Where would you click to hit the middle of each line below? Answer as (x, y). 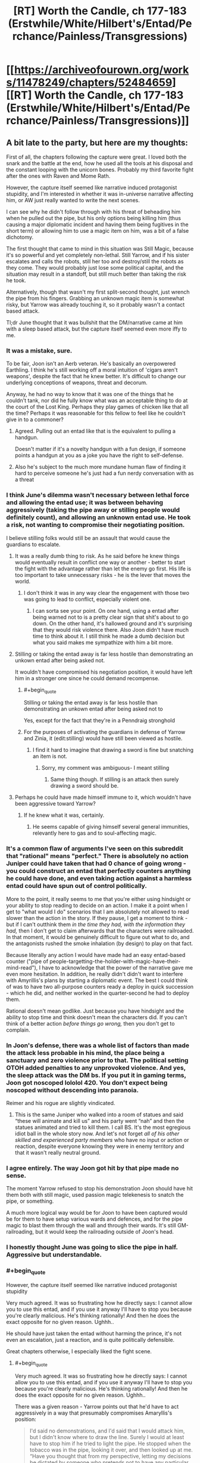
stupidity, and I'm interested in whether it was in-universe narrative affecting (100, 194)
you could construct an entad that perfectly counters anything (99, 871)
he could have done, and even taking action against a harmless (99, 878)
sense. (16, 1175)
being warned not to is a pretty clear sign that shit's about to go (110, 617)
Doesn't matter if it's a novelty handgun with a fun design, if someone (100, 449)
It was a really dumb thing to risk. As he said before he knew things (97, 555)
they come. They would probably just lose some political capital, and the (95, 268)
